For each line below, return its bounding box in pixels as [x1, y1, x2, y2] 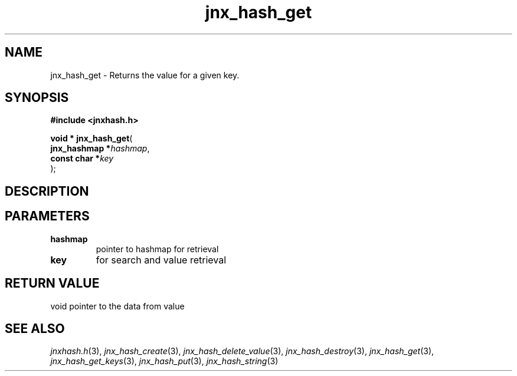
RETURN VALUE [5, 276, 100, 291]
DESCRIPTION [5, 183, 89, 199]
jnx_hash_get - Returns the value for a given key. [50, 70, 240, 80]
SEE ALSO [5, 321, 65, 336]
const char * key [50, 153, 114, 164]
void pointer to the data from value [50, 301, 185, 311]
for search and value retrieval [96, 253, 227, 266]
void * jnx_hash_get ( [50, 133, 133, 144]
